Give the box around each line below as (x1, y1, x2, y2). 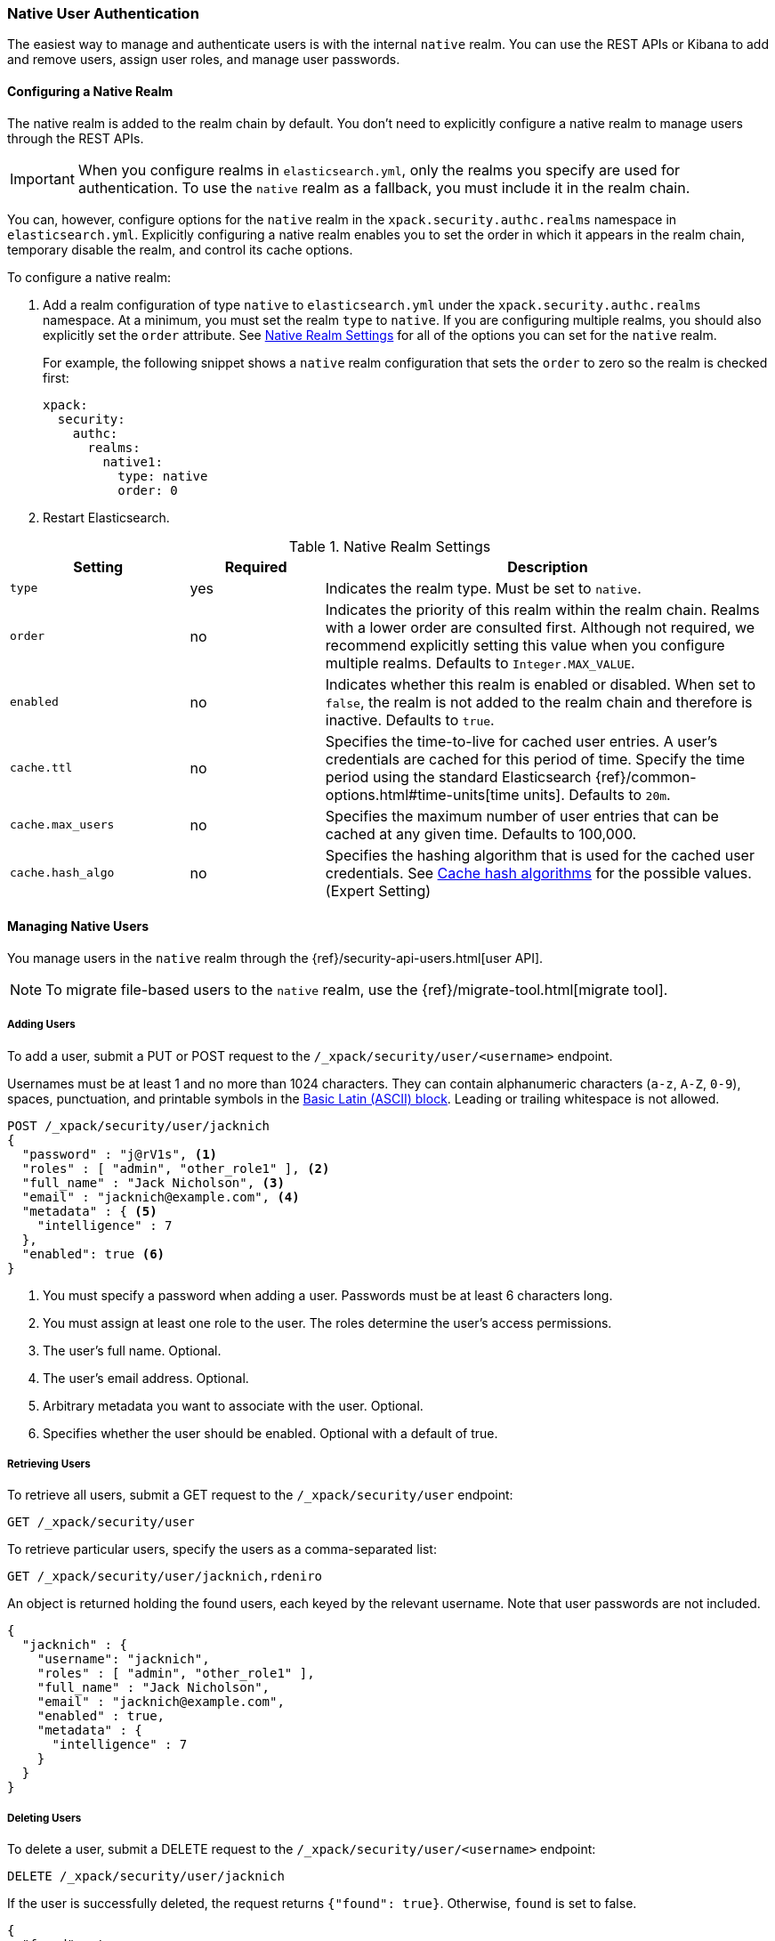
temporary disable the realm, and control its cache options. (7, 241, 353, 257)
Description (507, 557, 588, 576)
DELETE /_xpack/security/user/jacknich (7, 1869, 285, 1884)
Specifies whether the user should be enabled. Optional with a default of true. (43, 1425, 498, 1441)
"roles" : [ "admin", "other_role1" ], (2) (21, 1161, 330, 1176)
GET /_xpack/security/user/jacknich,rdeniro (7, 1569, 323, 1584)
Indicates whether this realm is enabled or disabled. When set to (325, 675, 756, 693)
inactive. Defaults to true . (325, 710, 495, 729)
